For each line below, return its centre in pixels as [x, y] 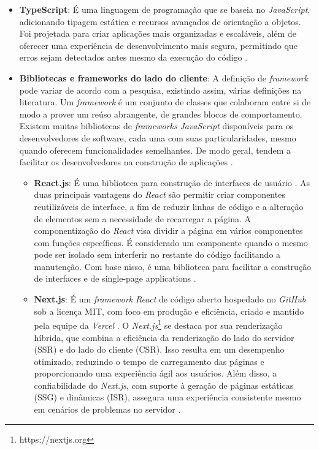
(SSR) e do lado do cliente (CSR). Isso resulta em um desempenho [159, 349]
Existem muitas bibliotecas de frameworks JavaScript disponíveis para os [156, 126]
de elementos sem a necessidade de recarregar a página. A [143, 218]
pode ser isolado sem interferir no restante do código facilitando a [157, 254]
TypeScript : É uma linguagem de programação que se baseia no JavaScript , [165, 9]
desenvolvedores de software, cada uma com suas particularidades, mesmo [158, 137]
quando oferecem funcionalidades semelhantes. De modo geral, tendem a [155, 150]
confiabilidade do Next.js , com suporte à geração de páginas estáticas [164, 385]
